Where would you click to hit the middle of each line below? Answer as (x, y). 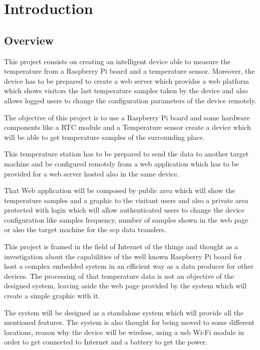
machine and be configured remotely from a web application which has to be (121, 163)
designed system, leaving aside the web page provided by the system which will (125, 286)
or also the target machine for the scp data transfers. (85, 229)
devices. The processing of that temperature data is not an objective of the (119, 276)
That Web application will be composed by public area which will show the (120, 190)
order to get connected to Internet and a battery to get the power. (106, 342)
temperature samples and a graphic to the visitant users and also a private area (126, 200)
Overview (29, 40)
